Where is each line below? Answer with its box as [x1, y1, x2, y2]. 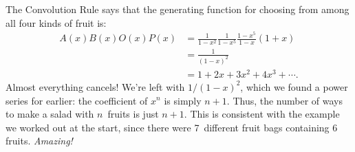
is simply [164, 93, 202, 107]
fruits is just [107, 107, 159, 121]
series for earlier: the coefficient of [6, 93, 148, 107]
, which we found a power [240, 79, 348, 94]
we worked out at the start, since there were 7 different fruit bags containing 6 [6, 120, 338, 134]
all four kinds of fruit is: [6, 15, 107, 30]
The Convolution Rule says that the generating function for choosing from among [6, 2, 349, 16]
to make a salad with [6, 107, 94, 121]
